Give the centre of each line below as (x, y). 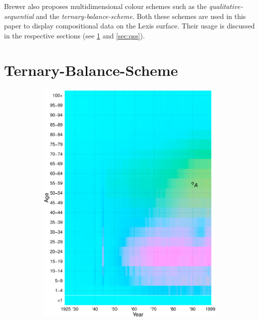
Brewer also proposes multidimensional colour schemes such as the (106, 6)
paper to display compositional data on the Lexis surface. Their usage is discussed (129, 26)
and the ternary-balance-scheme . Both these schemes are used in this (141, 16)
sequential (19, 16)
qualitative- (226, 6)
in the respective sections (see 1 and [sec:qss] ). (75, 35)
